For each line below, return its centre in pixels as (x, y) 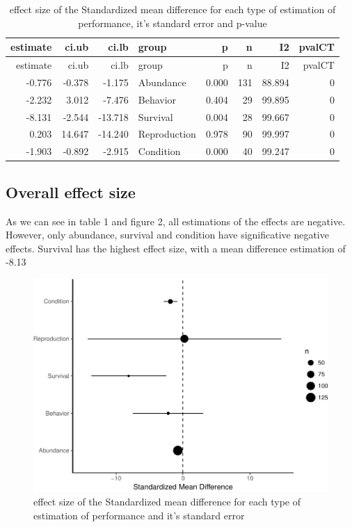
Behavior (157, 99)
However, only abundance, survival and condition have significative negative (167, 235)
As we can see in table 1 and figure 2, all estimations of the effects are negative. (176, 221)
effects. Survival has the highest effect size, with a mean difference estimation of (176, 248)
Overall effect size (71, 192)
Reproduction (167, 134)
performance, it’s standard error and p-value (173, 23)
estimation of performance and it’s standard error (139, 516)
